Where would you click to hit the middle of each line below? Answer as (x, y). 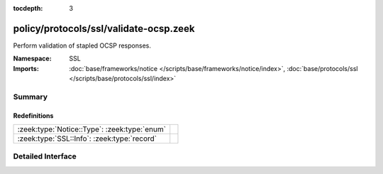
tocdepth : (28, 8)
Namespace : (33, 59)
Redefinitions (33, 115)
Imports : (26, 68)
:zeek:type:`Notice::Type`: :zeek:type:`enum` (92, 129)
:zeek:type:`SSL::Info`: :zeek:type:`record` (87, 138)
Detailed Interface (45, 156)
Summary (30, 97)
